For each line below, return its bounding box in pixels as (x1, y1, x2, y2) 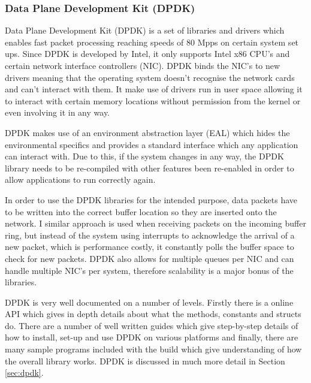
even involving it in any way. (5, 106, 110, 119)
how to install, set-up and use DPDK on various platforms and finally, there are (5, 331, 298, 343)
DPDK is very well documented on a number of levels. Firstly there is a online (5, 295, 294, 308)
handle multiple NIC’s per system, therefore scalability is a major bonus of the (5, 264, 294, 276)
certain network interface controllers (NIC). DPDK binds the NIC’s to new (5, 59, 280, 71)
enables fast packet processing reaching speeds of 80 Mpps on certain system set (5, 35, 299, 48)
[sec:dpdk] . (5, 366, 44, 379)
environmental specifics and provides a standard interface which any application (5, 138, 298, 150)
